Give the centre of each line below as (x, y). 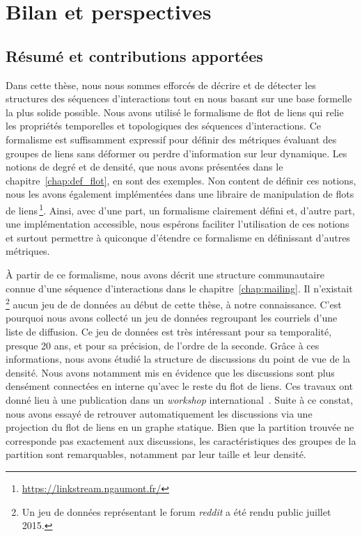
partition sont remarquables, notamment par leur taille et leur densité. (156, 454)
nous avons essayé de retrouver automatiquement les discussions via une (159, 413)
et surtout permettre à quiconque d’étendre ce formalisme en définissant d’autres (178, 237)
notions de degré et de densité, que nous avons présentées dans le (144, 167)
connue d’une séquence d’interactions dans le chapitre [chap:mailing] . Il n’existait (179, 288)
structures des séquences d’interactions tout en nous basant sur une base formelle (179, 98)
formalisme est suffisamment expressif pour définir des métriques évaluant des (171, 139)
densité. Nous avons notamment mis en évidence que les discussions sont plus (170, 372)
